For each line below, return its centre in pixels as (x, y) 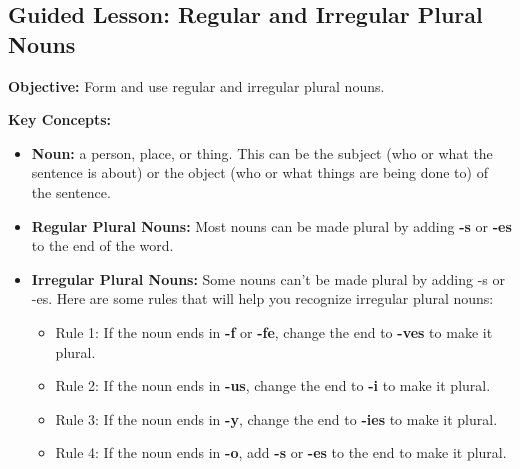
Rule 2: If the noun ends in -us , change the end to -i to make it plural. (273, 385)
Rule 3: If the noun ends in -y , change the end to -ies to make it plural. (276, 418)
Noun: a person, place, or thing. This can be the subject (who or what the (262, 152)
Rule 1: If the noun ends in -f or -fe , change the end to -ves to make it (274, 331)
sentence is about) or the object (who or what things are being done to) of (259, 172)
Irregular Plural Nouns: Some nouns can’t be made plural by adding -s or (268, 278)
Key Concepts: (60, 119)
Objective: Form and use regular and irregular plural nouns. (196, 85)
